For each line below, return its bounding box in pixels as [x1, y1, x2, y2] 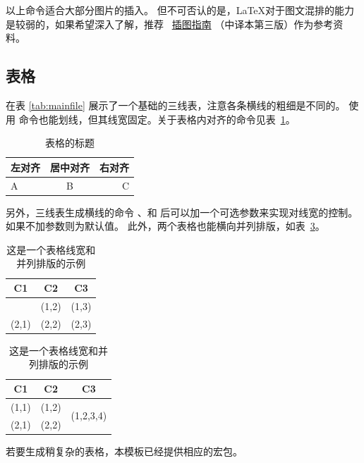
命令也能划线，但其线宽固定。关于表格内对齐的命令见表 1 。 [18, 111, 296, 126]
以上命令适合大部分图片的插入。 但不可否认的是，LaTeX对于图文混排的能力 [6, 3, 355, 17]
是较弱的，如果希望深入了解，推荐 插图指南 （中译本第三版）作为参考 [6, 16, 334, 31]
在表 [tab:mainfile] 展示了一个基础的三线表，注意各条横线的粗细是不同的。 [6, 97, 346, 112]
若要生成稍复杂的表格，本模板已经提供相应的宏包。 [6, 443, 243, 458]
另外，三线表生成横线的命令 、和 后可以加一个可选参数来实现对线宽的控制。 [6, 204, 358, 219]
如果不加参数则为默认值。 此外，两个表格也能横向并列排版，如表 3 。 [6, 218, 325, 233]
